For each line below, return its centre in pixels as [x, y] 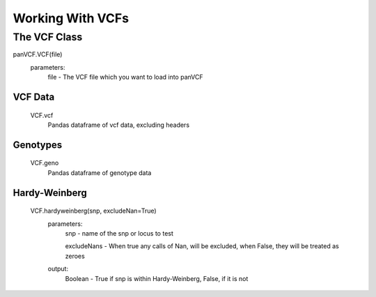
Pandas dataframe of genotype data [100, 173]
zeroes [75, 256]
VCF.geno [45, 163]
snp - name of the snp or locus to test [119, 233]
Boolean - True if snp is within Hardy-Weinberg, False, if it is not [157, 278]
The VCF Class [48, 37]
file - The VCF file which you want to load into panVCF [125, 77]
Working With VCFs [71, 18]
